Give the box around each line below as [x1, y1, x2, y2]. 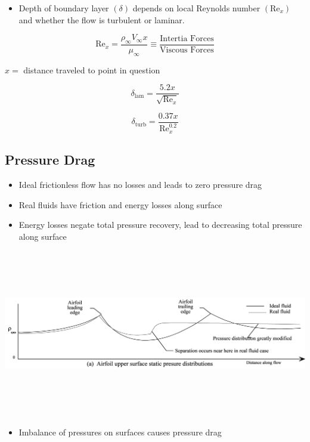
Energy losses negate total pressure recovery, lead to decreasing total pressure [18, 218, 302, 231]
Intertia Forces [160, 34, 214, 43]
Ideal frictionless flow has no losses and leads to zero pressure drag [18, 178, 262, 190]
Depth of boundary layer [18, 2, 109, 14]
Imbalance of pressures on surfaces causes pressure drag [18, 425, 222, 438]
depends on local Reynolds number [132, 2, 261, 14]
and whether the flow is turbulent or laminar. [18, 13, 185, 26]
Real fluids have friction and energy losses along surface [18, 198, 222, 211]
